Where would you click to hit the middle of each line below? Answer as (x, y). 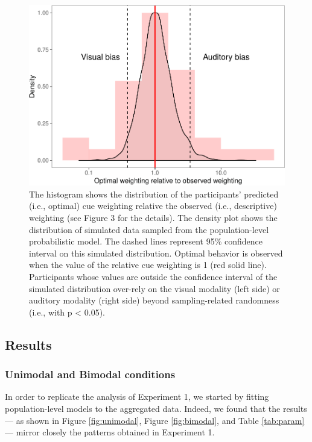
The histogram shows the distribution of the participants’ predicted (154, 194)
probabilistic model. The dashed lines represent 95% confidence (146, 241)
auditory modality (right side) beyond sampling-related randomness (154, 300)
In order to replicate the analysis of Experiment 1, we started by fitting (137, 397)
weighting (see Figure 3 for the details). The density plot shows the (153, 218)
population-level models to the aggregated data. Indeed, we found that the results (156, 408)
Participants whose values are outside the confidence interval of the (153, 276)
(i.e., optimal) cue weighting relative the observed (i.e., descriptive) (153, 206)
